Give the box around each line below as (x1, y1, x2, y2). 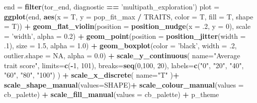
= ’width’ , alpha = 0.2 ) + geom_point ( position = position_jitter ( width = (4, 30, 246, 41)
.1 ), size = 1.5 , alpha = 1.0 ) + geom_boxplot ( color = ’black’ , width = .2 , (4, 40, 237, 51)
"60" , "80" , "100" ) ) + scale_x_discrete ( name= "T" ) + (4, 70, 179, 80)
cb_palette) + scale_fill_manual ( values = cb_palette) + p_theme (4, 89, 219, 100)
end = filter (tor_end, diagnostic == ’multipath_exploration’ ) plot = (4, 1, 220, 11)
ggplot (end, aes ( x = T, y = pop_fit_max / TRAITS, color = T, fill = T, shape (4, 11, 254, 21)
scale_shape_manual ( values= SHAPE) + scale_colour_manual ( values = (4, 79, 244, 90)
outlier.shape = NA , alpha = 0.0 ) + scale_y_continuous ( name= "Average (4, 50, 241, 60)
